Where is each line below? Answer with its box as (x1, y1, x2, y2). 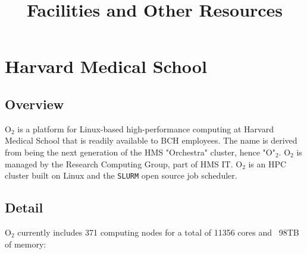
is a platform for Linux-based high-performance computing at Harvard (17, 122, 274, 135)
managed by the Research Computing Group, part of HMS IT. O (5, 157, 243, 170)
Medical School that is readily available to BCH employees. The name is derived (5, 134, 297, 147)
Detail (5, 198, 43, 217)
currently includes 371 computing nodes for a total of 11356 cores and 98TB (17, 226, 299, 238)
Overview (5, 94, 64, 113)
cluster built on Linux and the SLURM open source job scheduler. (5, 169, 237, 182)
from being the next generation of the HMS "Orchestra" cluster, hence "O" (5, 145, 275, 158)
